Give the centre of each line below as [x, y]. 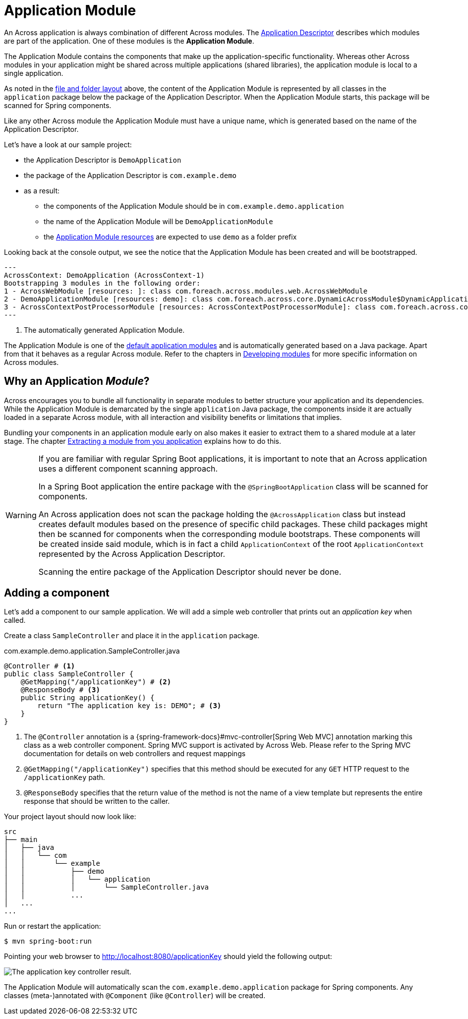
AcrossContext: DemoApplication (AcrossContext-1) [104, 275]
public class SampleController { [69, 674]
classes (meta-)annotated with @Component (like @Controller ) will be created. [135, 996]
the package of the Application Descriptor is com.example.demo [130, 175]
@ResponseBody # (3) [60, 690]
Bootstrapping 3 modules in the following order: [102, 283]
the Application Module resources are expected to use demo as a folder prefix [170, 237]
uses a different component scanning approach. [128, 468]
